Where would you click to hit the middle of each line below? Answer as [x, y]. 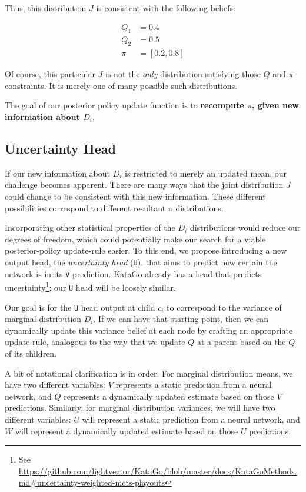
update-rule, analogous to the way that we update [95, 342]
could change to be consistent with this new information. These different [135, 196]
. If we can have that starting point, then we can [181, 319]
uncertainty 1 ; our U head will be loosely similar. [90, 286]
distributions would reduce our [245, 227]
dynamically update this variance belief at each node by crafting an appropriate [149, 330]
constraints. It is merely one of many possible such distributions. [121, 85]
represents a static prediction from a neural [194, 385]
